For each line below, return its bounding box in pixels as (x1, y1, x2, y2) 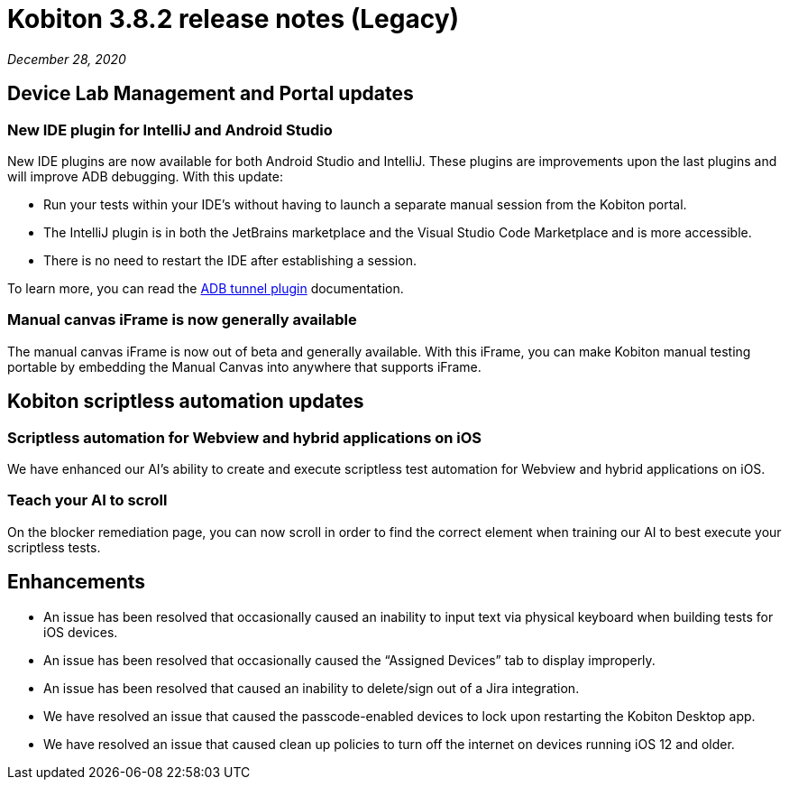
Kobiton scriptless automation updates (7, 390, 364, 413)
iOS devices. (43, 624, 118, 640)
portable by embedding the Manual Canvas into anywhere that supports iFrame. (7, 358, 482, 375)
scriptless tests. (7, 539, 101, 555)
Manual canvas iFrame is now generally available (7, 310, 357, 329)
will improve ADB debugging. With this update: (7, 168, 283, 184)
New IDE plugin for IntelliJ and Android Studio (7, 120, 333, 139)
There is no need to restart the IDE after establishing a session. (43, 252, 417, 268)
